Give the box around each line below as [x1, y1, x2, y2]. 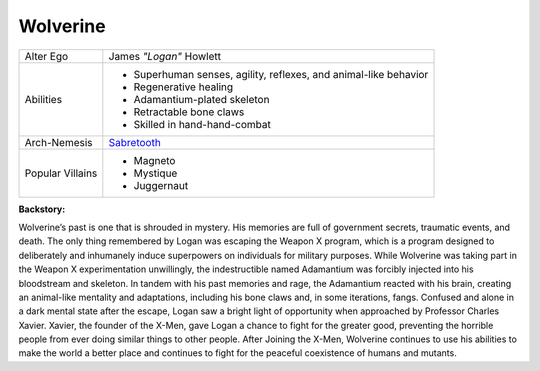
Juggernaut [133, 178, 189, 192]
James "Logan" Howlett [108, 49, 222, 63]
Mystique [133, 166, 178, 180]
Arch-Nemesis [24, 135, 93, 149]
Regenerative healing [133, 80, 234, 94]
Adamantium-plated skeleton [133, 92, 270, 106]
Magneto [133, 153, 176, 167]
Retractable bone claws [133, 105, 245, 119]
